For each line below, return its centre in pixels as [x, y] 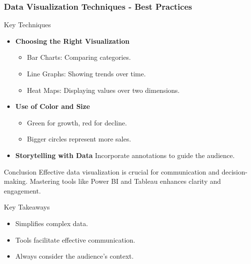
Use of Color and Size [53, 106]
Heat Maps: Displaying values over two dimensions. [103, 90]
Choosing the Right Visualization [72, 41]
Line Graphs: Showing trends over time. [86, 73]
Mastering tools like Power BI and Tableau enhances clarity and [125, 181]
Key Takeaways [27, 207]
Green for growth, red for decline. [77, 122]
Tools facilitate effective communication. [75, 239]
